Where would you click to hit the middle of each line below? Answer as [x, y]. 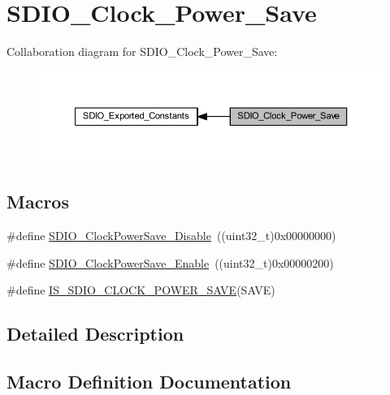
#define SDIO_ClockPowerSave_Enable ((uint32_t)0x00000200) [170, 262]
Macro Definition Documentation [149, 381]
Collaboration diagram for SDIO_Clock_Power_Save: [142, 52]
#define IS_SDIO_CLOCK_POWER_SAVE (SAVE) [141, 290]
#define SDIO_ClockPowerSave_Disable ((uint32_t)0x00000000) [171, 235]
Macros [38, 202]
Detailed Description [95, 334]
